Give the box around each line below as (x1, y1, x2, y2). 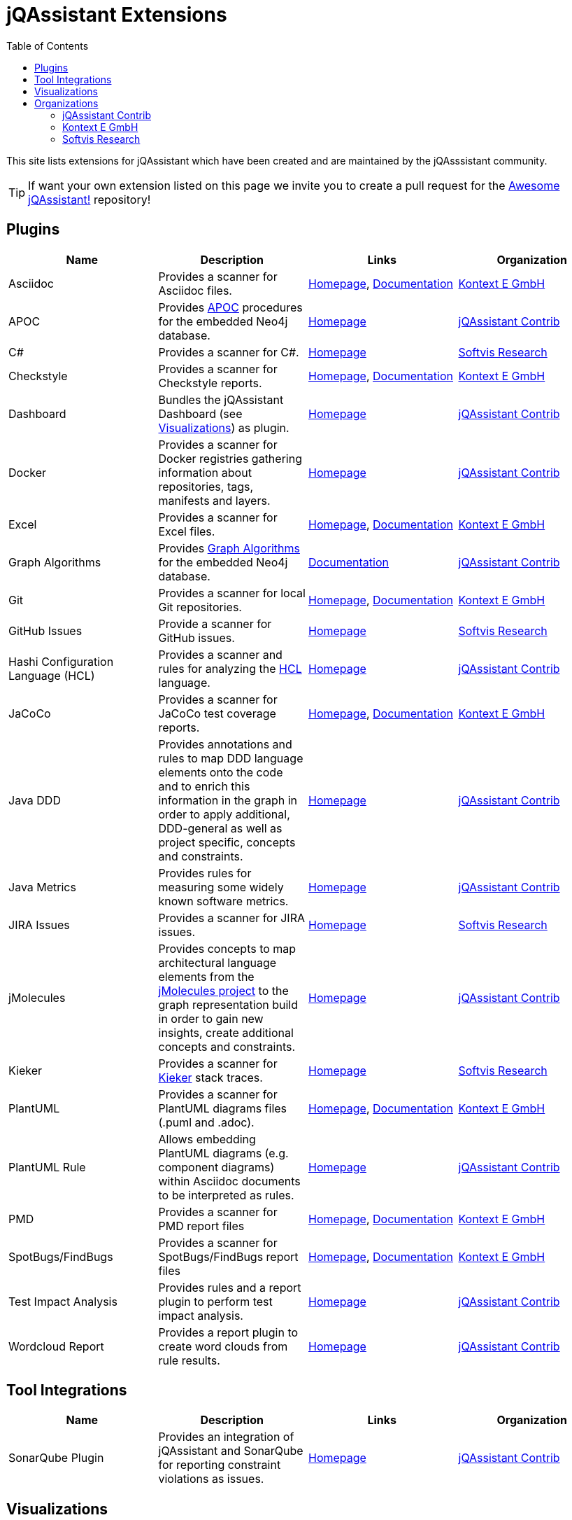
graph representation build (158, 997, 299, 1012)
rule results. (158, 1353, 220, 1367)
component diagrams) (158, 1159, 275, 1174)
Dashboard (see (158, 406, 243, 421)
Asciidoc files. (158, 283, 232, 298)
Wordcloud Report (8, 1339, 104, 1353)
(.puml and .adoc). (158, 1115, 255, 1129)
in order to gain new (158, 1011, 264, 1026)
